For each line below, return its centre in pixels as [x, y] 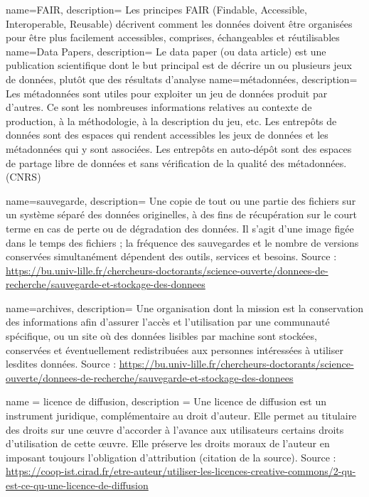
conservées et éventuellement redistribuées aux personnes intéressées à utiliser [175, 349]
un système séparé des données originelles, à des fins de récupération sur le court [181, 214]
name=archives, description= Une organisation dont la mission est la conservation [185, 308]
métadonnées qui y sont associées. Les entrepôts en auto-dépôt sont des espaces [179, 148]
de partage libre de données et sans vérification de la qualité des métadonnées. [176, 162]
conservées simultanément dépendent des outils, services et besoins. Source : [171, 256]
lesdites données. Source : [61, 364]
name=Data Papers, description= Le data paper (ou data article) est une [166, 51]
